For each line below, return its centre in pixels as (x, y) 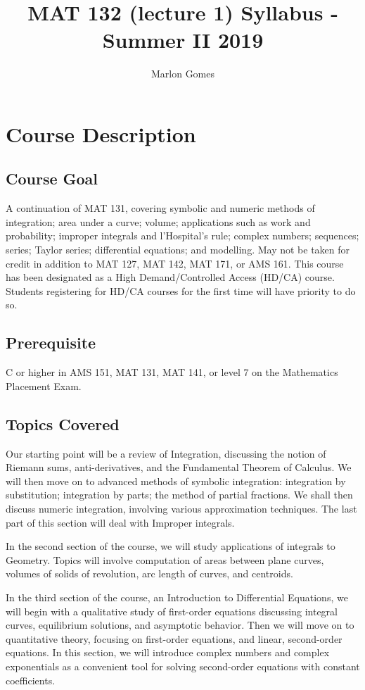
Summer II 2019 (183, 40)
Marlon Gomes (183, 74)
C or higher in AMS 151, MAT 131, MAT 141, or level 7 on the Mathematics (172, 372)
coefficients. (31, 680)
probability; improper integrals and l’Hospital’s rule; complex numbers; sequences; (182, 236)
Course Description (101, 133)
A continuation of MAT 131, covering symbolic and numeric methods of (160, 208)
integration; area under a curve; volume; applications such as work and (158, 221)
